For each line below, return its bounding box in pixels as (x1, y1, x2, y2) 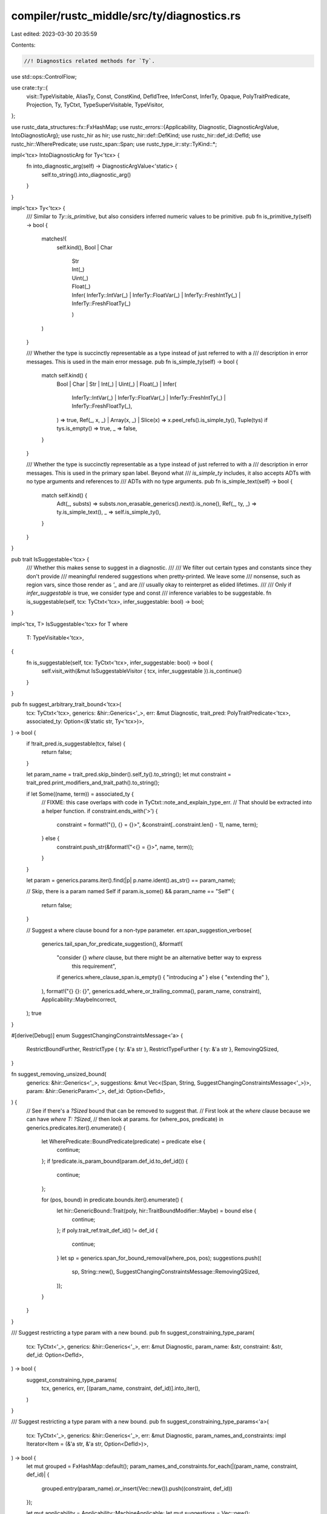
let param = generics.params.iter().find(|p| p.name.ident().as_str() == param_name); (26, 876, 236, 884)
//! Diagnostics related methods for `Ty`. (24, 58, 156, 64)
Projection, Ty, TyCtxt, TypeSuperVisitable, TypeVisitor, (26, 101, 164, 108)
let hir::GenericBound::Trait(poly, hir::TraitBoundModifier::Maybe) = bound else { (56, 1207, 257, 1214)
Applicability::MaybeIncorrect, (41, 996, 117, 1003)
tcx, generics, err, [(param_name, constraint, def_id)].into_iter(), (41, 1384, 200, 1392)
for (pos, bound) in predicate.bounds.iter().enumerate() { (41, 1196, 183, 1203)
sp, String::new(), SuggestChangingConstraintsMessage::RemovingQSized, (71, 1268, 260, 1275)
